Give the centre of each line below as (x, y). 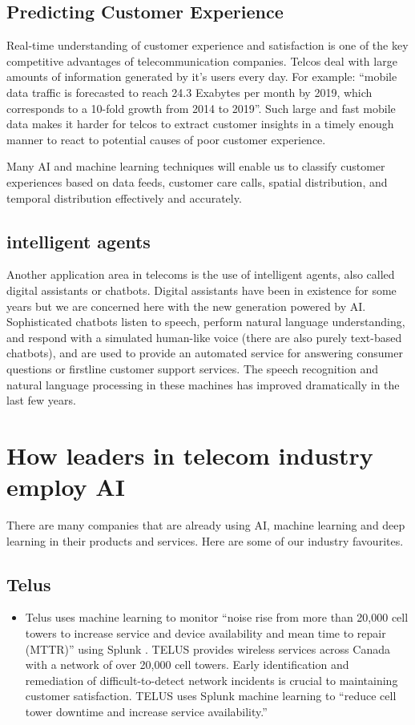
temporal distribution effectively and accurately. (124, 197)
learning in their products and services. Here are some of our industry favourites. (205, 540)
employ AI (66, 487)
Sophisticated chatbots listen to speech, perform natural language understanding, (206, 322)
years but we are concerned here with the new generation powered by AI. (186, 306)
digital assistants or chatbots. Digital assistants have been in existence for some (201, 290)
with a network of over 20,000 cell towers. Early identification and (187, 665)
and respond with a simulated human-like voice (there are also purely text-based (204, 337)
